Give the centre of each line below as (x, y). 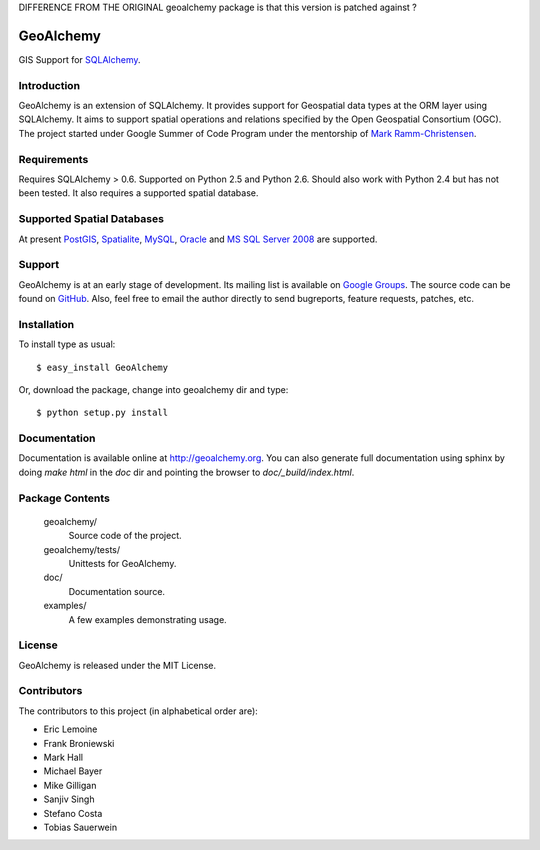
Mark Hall (63, 757)
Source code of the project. (125, 536)
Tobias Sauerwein (80, 827)
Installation (46, 324)
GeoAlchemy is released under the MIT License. (117, 665)
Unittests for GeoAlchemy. (122, 563)
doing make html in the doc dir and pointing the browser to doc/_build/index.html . (186, 472)
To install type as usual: (67, 344)
